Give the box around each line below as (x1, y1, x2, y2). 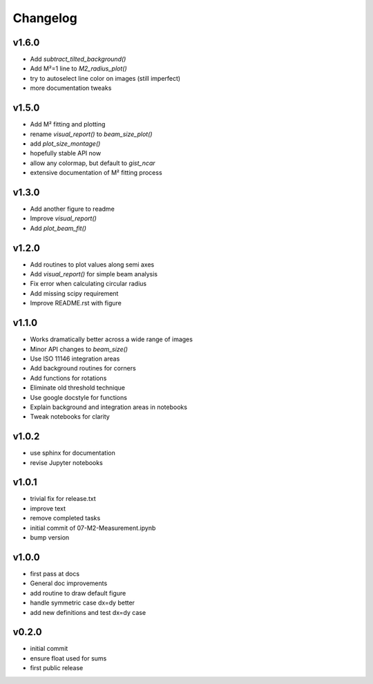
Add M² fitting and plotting (30, 120, 106, 129)
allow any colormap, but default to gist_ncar (30, 159, 155, 167)
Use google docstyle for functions (30, 393, 128, 401)
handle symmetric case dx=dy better (30, 598, 135, 607)
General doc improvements (30, 579, 108, 587)
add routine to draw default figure (30, 589, 126, 597)
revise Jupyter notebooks (30, 458, 103, 466)
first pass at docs (30, 569, 79, 578)
